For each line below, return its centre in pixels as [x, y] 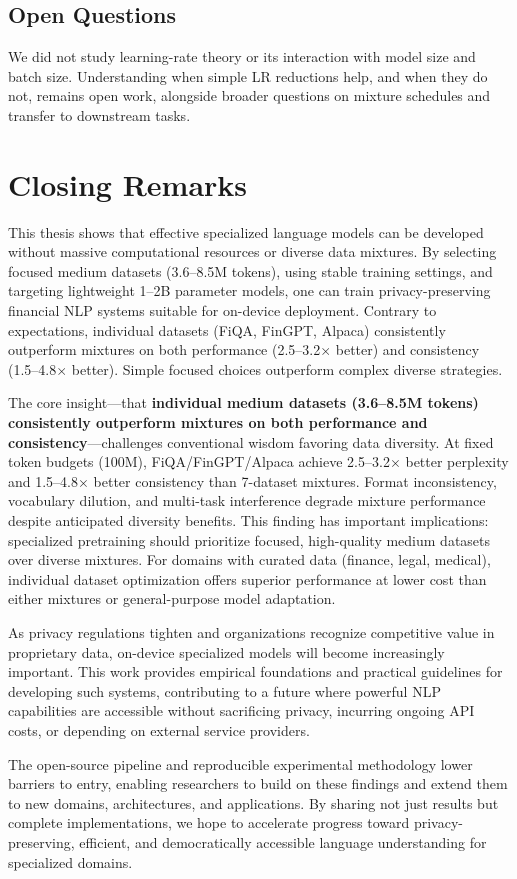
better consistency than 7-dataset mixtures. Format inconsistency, [295, 480]
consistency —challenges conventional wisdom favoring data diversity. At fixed [251, 441]
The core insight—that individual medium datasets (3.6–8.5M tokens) [243, 402]
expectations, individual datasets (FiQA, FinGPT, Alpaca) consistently [227, 329]
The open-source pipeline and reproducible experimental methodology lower [240, 763]
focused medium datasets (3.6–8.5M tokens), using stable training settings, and [250, 270]
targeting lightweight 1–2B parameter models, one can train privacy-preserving [249, 290]
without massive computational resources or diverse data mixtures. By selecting [252, 251]
